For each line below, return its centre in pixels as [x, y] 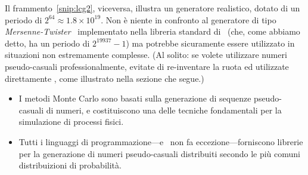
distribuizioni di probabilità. [70, 165]
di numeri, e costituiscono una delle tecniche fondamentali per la [164, 110]
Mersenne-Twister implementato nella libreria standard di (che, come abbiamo [153, 31]
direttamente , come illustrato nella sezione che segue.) [105, 78]
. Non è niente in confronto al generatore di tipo [189, 19]
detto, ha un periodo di [47, 43]
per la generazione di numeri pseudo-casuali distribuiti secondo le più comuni [160, 153]
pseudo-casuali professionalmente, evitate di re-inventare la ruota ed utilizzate [147, 66]
